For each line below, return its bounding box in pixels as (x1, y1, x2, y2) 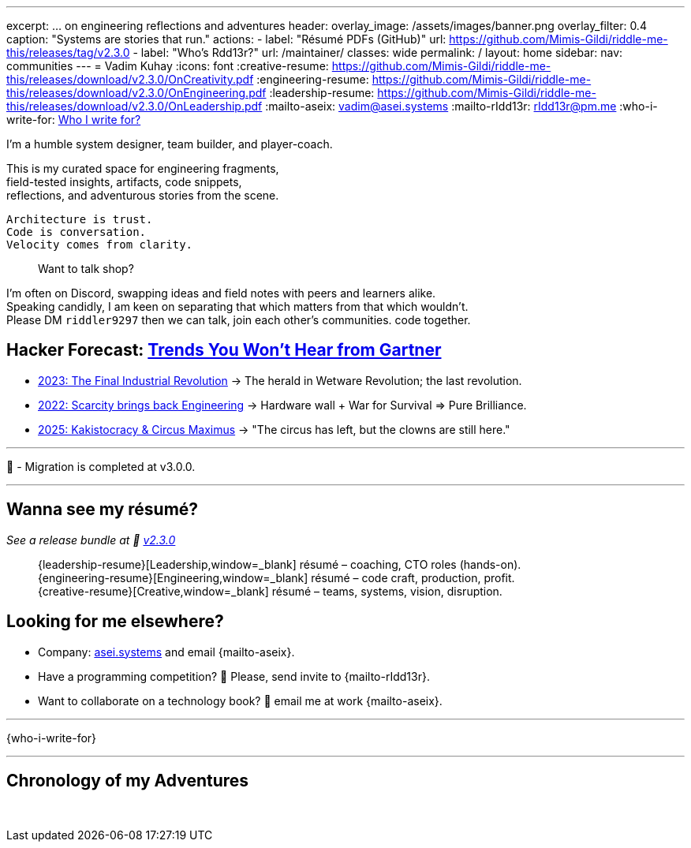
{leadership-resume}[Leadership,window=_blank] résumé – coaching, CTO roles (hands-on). (38, 557, 521, 571)
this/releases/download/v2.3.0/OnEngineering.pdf (6, 86, 267, 99)
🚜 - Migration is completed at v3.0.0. (6, 459, 196, 473)
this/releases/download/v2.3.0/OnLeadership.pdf (6, 99, 263, 113)
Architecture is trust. (6, 213, 153, 226)
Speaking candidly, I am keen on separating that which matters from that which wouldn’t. (6, 300, 469, 313)
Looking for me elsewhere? (6, 611, 224, 632)
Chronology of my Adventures (6, 770, 249, 790)
